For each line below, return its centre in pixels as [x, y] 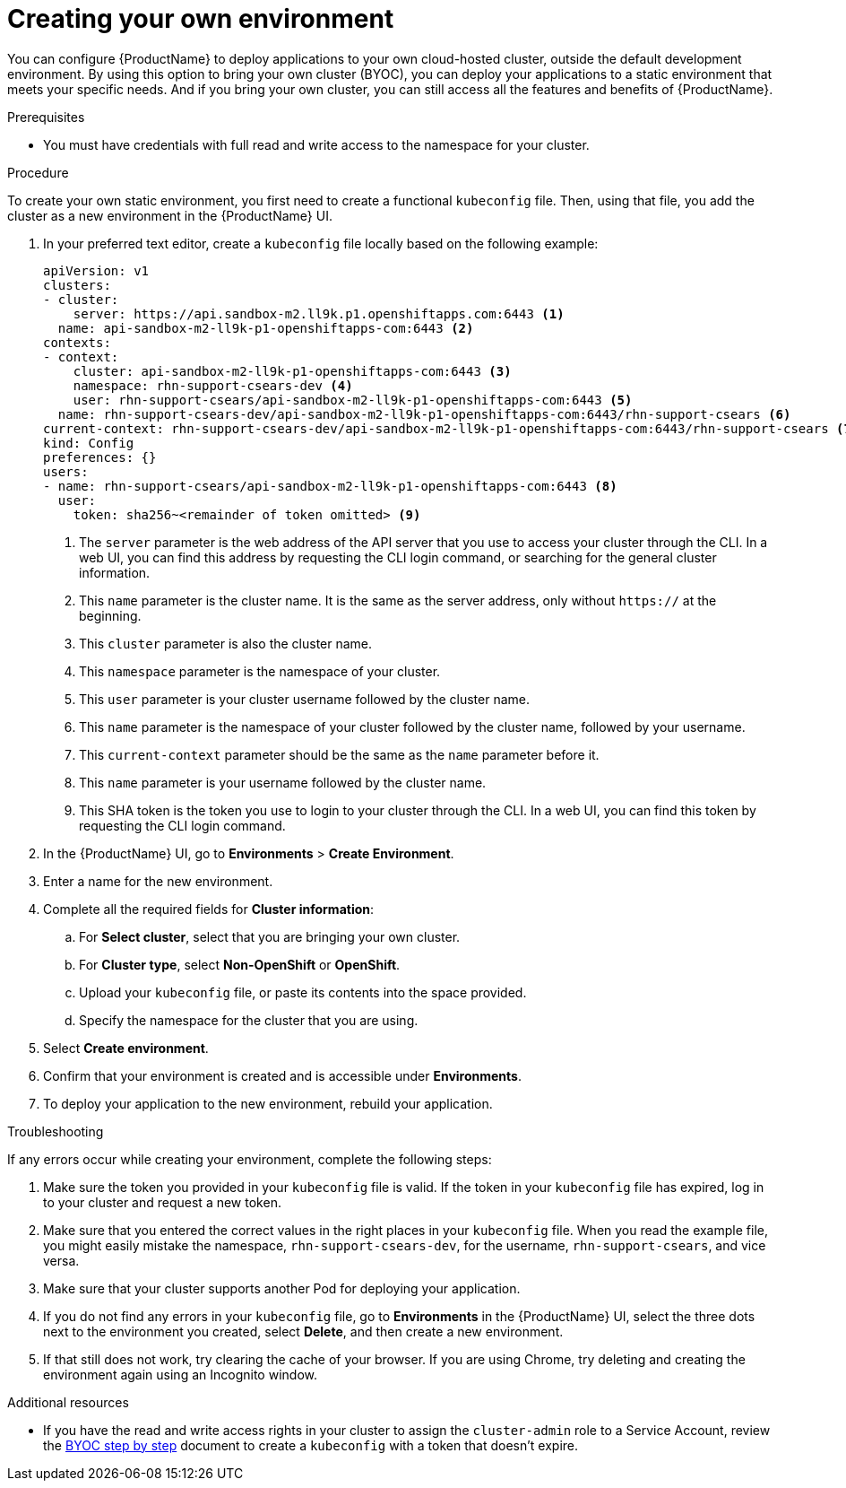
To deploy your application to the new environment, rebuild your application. [268, 1103]
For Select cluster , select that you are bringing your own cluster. [270, 936]
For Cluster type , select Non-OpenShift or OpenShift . [240, 964]
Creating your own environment [201, 19]
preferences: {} [100, 457]
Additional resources [68, 1402]
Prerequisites [46, 117]
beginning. [110, 615]
